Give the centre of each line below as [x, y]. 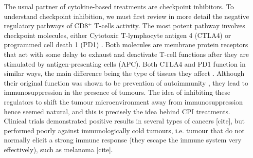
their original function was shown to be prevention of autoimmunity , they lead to [126, 82]
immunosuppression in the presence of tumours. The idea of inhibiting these [117, 92]
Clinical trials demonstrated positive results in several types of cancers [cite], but [125, 121]
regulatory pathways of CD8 [46, 26]
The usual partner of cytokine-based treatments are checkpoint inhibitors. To [119, 6]
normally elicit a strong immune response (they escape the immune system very [123, 140]
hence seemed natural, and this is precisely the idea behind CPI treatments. [117, 111]
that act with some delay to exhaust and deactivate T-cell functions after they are [126, 54]
